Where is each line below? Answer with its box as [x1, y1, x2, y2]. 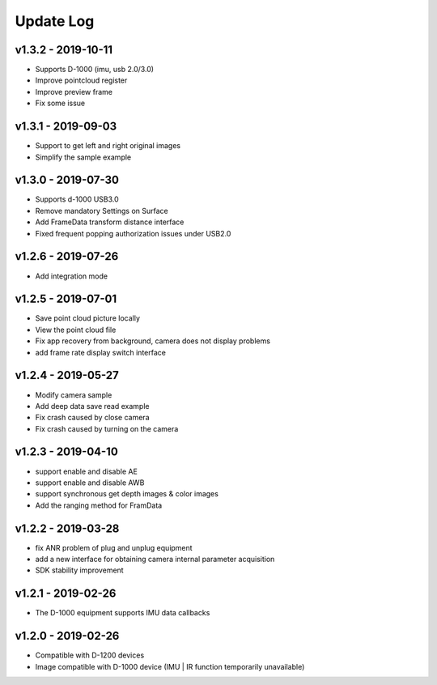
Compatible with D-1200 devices [35, 650, 145, 660]
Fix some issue [35, 98, 85, 108]
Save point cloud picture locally [35, 313, 141, 323]
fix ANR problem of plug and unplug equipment [35, 542, 193, 552]
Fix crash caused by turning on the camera [35, 423, 179, 433]
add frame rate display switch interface [35, 347, 166, 357]
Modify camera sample [35, 389, 112, 400]
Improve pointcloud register [35, 75, 128, 85]
